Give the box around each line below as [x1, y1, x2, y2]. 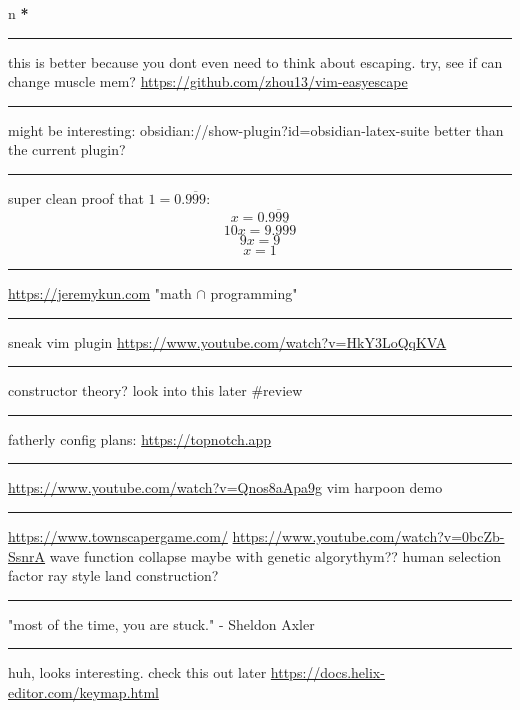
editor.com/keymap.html [8, 681, 159, 702]
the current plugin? [8, 139, 126, 160]
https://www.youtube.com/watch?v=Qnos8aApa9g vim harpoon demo [8, 477, 443, 498]
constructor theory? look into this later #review [8, 380, 303, 401]
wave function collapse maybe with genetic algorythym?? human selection [49, 545, 502, 566]
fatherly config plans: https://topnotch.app [8, 428, 272, 449]
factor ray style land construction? [8, 565, 219, 586]
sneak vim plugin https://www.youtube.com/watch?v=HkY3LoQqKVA [8, 331, 447, 352]
